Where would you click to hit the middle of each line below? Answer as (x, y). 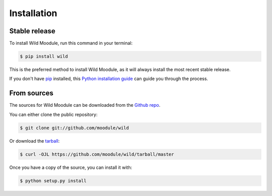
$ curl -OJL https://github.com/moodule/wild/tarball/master (97, 154)
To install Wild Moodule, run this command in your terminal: (71, 43)
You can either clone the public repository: (53, 114)
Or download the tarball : (35, 141)
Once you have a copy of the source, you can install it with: (71, 167)
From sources (31, 93)
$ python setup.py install (53, 181)
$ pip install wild (44, 56)
